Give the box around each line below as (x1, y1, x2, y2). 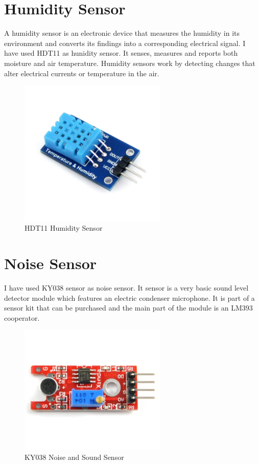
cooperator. (4, 312, 40, 323)
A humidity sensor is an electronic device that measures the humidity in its (4, 28, 240, 38)
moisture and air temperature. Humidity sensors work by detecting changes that (4, 57, 255, 68)
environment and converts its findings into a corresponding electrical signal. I (4, 37, 246, 48)
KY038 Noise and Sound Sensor (25, 452, 124, 462)
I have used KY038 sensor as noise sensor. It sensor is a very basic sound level (4, 282, 249, 293)
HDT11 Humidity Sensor (25, 223, 103, 233)
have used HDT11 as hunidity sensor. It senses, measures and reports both (4, 48, 238, 58)
